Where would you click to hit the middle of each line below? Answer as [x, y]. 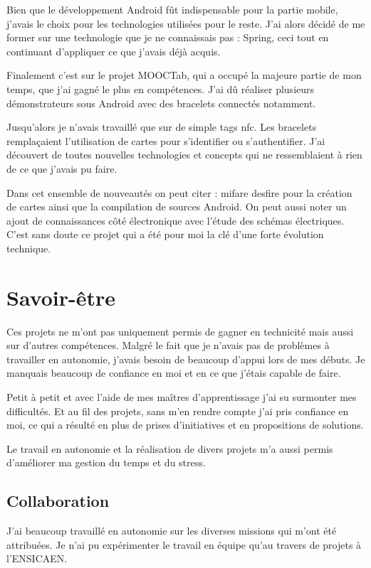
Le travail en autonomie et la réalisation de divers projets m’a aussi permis [170, 448]
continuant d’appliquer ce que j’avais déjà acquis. [114, 51]
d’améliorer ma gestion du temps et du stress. [106, 462]
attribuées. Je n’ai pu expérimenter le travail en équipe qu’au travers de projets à [184, 544]
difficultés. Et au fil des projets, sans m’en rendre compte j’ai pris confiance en [178, 411]
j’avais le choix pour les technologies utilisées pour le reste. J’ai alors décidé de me [186, 23]
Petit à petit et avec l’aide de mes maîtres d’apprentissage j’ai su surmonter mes [182, 397]
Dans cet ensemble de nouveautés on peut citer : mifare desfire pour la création [179, 192]
